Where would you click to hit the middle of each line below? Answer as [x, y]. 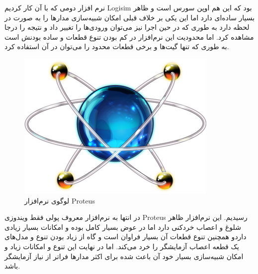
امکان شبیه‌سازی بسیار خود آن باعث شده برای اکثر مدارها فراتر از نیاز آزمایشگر [124, 256]
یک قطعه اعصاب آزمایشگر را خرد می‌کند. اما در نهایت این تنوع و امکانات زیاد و [122, 246]
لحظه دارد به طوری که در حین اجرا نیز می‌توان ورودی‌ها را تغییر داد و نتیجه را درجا [127, 27]
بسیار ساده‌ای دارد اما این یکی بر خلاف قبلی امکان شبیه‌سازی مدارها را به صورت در [130, 17]
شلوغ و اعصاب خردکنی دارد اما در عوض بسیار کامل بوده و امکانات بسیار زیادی [123, 227]
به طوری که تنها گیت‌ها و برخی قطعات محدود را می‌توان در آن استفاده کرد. [117, 46]
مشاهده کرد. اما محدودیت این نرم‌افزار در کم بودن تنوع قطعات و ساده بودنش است [129, 36]
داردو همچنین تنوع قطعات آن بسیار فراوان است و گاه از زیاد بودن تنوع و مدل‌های [126, 237]
